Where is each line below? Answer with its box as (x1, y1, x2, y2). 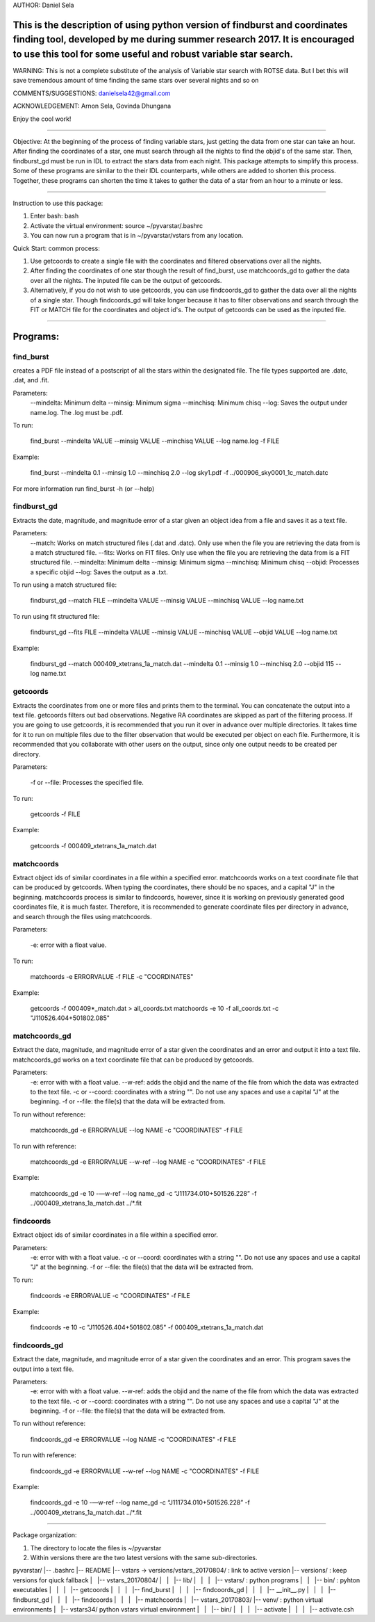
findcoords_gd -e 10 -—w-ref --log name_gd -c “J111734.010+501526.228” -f (30, 1498, 250, 1507)
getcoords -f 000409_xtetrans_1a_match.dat (30, 841, 157, 850)
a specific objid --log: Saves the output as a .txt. (30, 567, 168, 576)
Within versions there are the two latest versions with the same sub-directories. (30, 1553, 258, 1562)
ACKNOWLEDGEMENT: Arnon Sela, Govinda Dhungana (12, 102, 172, 111)
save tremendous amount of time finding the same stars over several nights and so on (12, 76, 259, 85)
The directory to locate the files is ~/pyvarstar (30, 1543, 162, 1552)
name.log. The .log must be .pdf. (30, 408, 124, 416)
